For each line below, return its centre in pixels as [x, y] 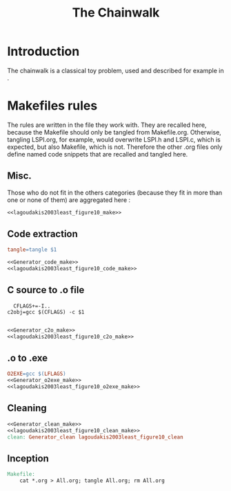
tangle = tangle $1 [32, 250]
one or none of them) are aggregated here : [69, 200]
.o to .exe [28, 358]
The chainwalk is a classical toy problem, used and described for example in [115, 70]
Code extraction [42, 233]
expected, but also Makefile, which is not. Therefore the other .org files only [115, 147]
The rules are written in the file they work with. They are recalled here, [107, 125]
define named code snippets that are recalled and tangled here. [98, 154]
